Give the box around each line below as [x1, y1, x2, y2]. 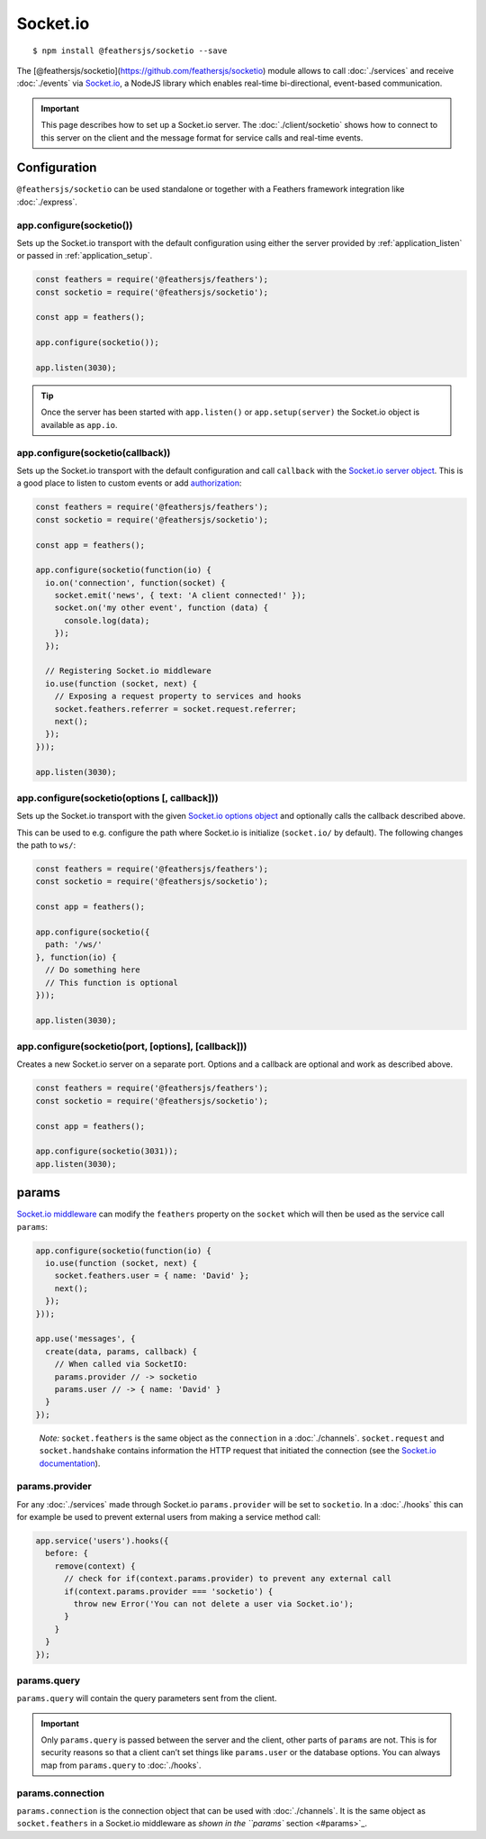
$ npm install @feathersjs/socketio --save [32, 45, 228, 56]
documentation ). [39, 1458, 101, 1469]
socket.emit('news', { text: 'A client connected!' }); [54, 590, 307, 601]
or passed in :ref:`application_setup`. [16, 250, 153, 261]
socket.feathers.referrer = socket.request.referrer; [54, 704, 297, 714]
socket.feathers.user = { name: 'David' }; [54, 1270, 249, 1281]
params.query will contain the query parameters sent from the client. [16, 1693, 277, 1704]
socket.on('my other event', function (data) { [54, 603, 269, 613]
